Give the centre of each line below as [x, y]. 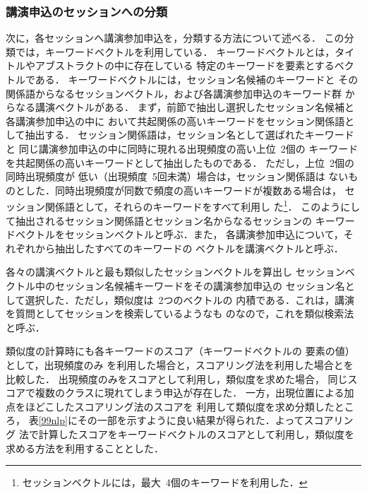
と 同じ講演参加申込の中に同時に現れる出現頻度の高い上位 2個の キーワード [182, 148]
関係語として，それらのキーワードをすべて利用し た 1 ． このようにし [203, 205]
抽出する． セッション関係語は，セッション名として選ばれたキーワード [189, 135]
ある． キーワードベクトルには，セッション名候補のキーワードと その [197, 79]
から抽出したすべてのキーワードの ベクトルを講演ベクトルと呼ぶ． [189, 248]
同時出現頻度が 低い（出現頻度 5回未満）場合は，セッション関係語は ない [177, 176]
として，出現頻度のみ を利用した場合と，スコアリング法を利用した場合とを [180, 364]
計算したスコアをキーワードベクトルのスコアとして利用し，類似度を [196, 434]
